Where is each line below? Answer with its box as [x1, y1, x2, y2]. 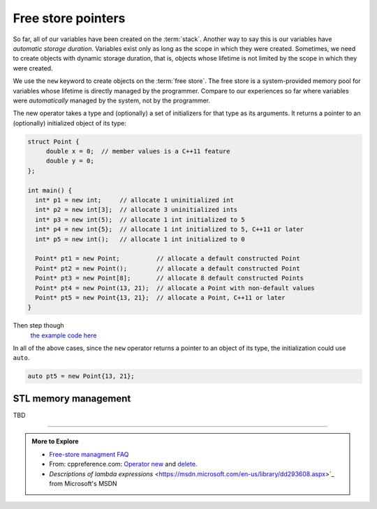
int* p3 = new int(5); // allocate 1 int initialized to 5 [35, 215, 245, 223]
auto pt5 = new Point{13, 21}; [27, 372, 135, 380]
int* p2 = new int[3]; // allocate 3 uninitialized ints [35, 206, 238, 214]
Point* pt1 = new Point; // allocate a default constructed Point [35, 254, 300, 263]
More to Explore [31, 437, 80, 446]
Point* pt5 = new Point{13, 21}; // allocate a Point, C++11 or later [35, 294, 286, 301]
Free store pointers [13, 10, 126, 26]
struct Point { [27, 137, 80, 146]
